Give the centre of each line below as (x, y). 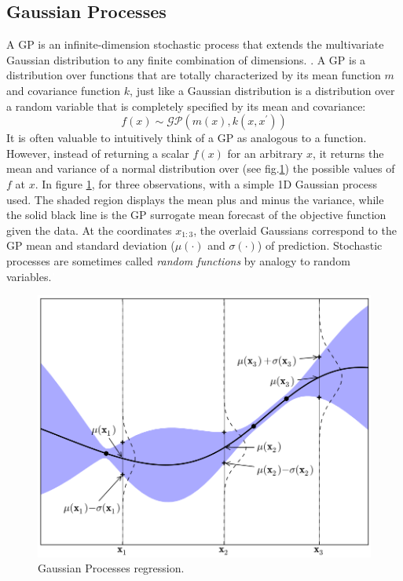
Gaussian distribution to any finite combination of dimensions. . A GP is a (186, 59)
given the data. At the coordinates (89, 230)
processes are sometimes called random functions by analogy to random (178, 260)
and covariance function (64, 90)
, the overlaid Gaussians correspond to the (295, 230)
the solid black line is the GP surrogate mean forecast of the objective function (196, 215)
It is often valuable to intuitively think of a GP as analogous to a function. (187, 138)
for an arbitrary (265, 153)
